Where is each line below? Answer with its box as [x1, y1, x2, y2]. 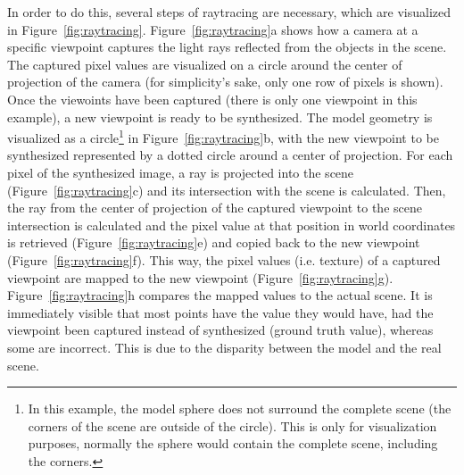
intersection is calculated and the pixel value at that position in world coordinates [7, 215, 456, 234]
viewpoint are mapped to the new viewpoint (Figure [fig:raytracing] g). [7, 268, 394, 287]
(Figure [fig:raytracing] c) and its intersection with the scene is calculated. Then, [7, 180, 446, 199]
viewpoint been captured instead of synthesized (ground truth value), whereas [7, 321, 434, 339]
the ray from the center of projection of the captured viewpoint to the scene [7, 198, 422, 217]
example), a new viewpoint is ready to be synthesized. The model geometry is [7, 107, 433, 126]
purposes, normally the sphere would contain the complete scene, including [28, 434, 438, 453]
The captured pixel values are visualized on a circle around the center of [7, 54, 402, 73]
